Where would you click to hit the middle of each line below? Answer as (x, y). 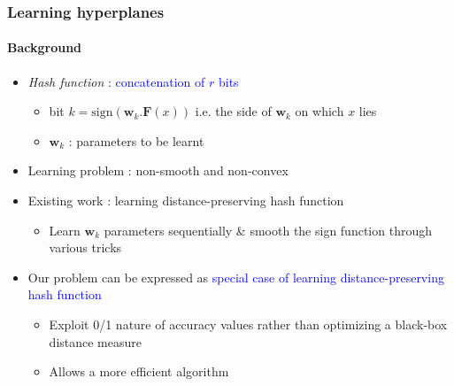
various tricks (85, 247)
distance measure (95, 341)
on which (319, 111)
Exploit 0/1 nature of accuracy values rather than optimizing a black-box (248, 324)
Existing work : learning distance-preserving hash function (186, 201)
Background (45, 47)
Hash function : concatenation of (116, 81)
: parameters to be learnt (136, 140)
